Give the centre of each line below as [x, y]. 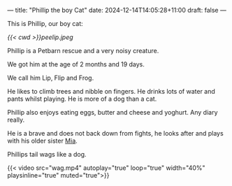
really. [16, 120]
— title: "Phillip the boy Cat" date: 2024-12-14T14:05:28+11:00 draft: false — [117, 10]
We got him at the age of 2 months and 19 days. [76, 64]
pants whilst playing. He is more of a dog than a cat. [82, 99]
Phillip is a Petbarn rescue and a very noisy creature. [83, 51]
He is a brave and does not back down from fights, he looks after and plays [115, 133]
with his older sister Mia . [43, 141]
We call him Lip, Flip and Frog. [51, 78]
